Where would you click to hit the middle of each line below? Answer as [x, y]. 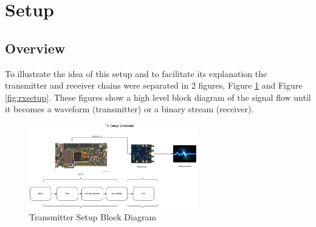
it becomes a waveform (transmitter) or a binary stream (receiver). [129, 109]
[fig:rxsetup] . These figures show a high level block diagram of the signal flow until [158, 97]
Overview [35, 48]
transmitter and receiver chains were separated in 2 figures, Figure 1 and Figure [154, 85]
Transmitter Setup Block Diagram [93, 217]
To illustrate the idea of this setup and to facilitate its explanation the [136, 73]
